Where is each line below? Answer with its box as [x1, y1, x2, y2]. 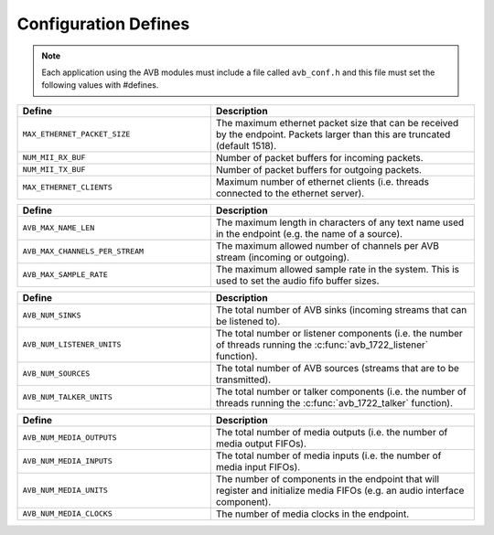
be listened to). [215, 315, 281, 327]
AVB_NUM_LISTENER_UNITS [22, 339, 122, 349]
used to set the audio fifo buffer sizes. [215, 274, 380, 287]
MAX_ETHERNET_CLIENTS [22, 183, 113, 192]
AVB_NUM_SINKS [22, 311, 81, 320]
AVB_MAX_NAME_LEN [22, 223, 95, 233]
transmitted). [215, 373, 272, 386]
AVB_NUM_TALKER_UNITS [22, 392, 113, 402]
